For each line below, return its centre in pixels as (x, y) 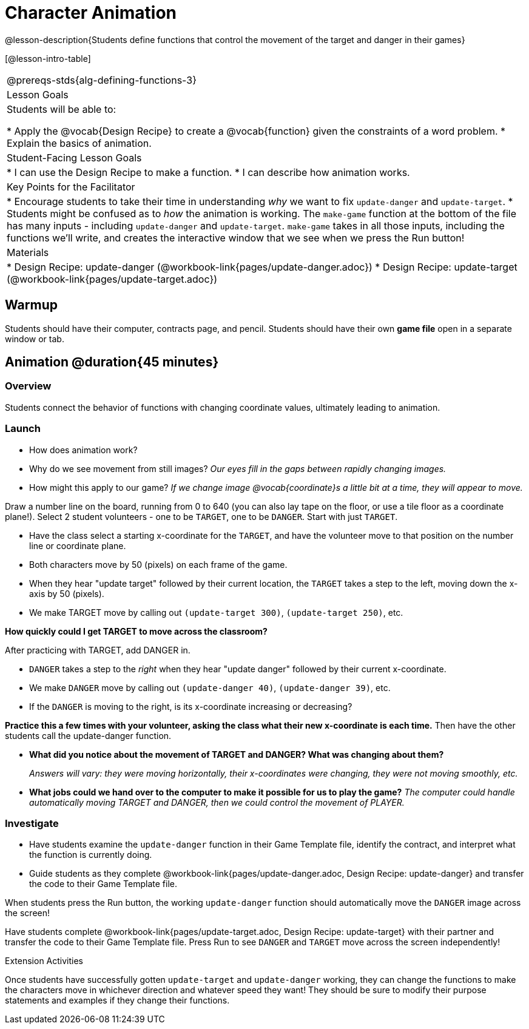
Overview (28, 386)
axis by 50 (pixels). (67, 593)
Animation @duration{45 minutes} (112, 362)
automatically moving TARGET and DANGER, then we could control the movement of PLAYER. (217, 802)
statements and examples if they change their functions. (117, 1000)
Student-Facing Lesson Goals (74, 157)
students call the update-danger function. (88, 735)
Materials (28, 252)
